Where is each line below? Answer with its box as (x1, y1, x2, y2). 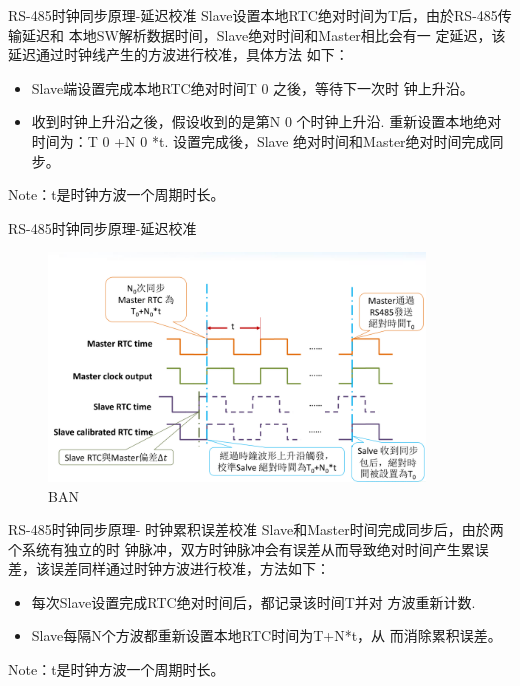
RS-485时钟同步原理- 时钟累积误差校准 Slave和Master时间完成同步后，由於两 (8, 519, 504, 540)
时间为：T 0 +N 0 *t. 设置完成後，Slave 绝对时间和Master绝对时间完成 (31, 130, 490, 151)
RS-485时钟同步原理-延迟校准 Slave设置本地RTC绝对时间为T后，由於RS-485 (8, 5, 498, 25)
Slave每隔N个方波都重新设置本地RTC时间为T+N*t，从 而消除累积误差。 (31, 625, 502, 646)
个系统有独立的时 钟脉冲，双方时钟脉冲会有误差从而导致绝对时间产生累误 (8, 538, 489, 559)
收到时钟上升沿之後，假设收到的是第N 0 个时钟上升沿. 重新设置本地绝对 (31, 111, 502, 132)
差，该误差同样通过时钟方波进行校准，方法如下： (8, 558, 330, 579)
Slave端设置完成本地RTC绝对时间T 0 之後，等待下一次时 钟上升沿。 (31, 77, 474, 98)
